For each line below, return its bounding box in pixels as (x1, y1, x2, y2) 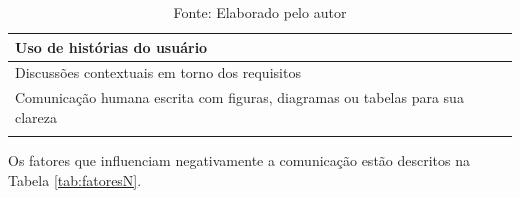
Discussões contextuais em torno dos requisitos (15, 62, 301, 83)
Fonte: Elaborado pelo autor (173, 2, 347, 22)
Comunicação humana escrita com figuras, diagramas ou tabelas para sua (15, 87, 464, 108)
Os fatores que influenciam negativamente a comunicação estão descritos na (8, 150, 471, 171)
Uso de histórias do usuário (15, 36, 208, 57)
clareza (15, 106, 58, 127)
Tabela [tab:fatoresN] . (8, 169, 142, 190)
